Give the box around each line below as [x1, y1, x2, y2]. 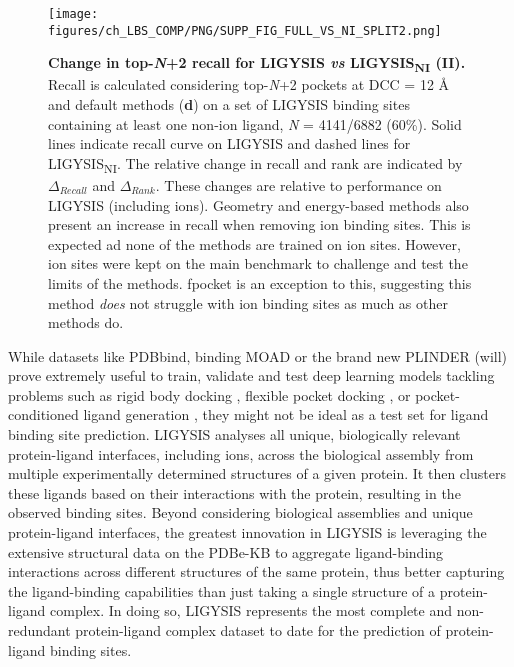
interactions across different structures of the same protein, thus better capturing [8, 561, 505, 582]
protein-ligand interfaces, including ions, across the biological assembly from [8, 443, 474, 464]
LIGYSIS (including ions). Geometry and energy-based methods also [48, 194, 469, 215]
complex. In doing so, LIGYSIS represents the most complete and [50, 600, 452, 621]
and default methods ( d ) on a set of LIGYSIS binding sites [48, 94, 410, 115]
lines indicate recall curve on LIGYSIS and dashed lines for [48, 133, 411, 154]
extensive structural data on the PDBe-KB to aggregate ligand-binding [8, 541, 444, 562]
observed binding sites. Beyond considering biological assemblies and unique [8, 502, 473, 523]
